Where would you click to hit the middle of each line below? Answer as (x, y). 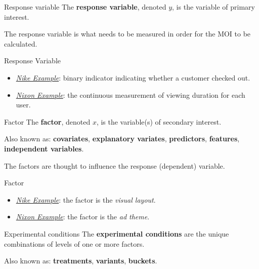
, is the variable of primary (213, 7)
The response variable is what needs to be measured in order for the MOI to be (127, 34)
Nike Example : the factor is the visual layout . (86, 199)
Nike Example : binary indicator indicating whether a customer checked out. (133, 77)
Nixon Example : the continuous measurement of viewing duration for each (131, 94)
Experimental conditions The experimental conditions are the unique (117, 233)
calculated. (21, 43)
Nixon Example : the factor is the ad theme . (83, 217)
